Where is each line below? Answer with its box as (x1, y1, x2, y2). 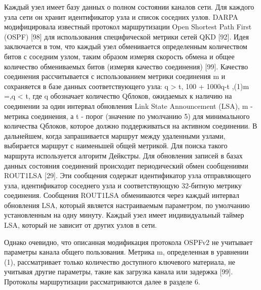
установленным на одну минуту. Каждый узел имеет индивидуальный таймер (4, 210, 244, 220)
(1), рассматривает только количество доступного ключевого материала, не (4, 256, 235, 267)
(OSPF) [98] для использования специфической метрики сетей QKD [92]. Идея (4, 31, 249, 42)
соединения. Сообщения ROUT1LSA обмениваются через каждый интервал (4, 190, 239, 200)
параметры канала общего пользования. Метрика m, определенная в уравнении (4, 246, 249, 257)
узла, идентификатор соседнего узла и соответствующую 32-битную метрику (4, 180, 242, 190)
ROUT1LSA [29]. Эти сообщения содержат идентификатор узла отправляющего (4, 170, 251, 181)
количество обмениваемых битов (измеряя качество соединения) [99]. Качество (4, 61, 248, 71)
